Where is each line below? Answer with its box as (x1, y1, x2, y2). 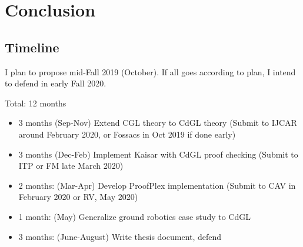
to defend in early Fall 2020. (5, 77, 106, 89)
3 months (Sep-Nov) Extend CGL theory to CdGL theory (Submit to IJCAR (18, 116, 297, 129)
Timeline (5, 38, 59, 56)
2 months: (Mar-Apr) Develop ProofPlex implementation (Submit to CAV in (18, 179, 296, 191)
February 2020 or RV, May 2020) (18, 191, 138, 203)
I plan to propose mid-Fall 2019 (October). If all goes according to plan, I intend (5, 65, 296, 78)
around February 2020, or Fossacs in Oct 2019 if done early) (18, 128, 236, 140)
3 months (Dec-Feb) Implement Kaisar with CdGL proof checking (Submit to (18, 148, 298, 160)
